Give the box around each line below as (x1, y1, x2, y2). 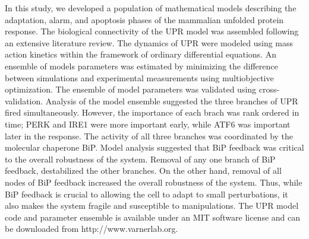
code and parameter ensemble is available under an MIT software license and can (5, 211, 301, 223)
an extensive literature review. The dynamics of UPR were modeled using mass (5, 36, 294, 49)
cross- (258, 83, 280, 95)
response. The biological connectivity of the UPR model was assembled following (5, 25, 299, 37)
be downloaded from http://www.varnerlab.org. (5, 222, 178, 235)
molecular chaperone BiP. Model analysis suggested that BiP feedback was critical (5, 141, 304, 154)
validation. (5, 94, 43, 107)
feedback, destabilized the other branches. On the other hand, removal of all (5, 164, 282, 177)
